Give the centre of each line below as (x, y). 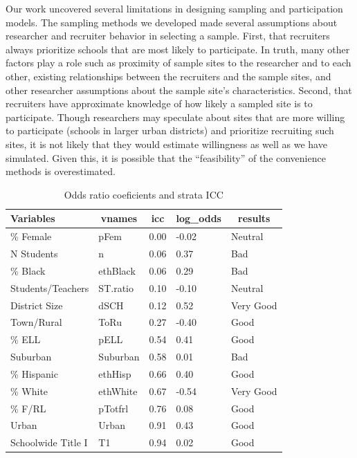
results (254, 218)
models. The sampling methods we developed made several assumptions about (172, 22)
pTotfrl (113, 408)
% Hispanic (34, 373)
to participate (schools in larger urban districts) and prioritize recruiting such (170, 130)
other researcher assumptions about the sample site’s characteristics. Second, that (179, 90)
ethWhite (118, 391)
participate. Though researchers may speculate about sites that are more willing (175, 117)
